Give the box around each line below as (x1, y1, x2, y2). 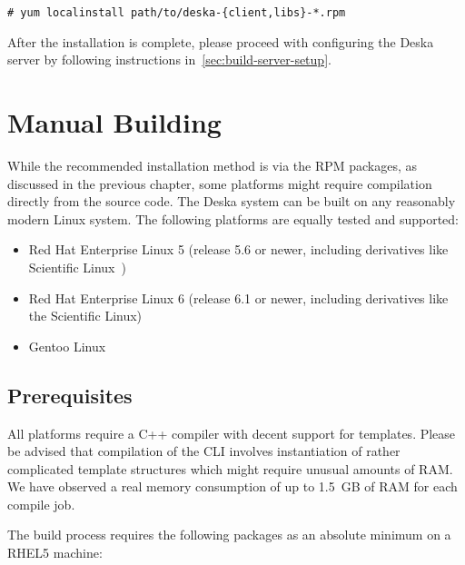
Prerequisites (7, 381, 133, 409)
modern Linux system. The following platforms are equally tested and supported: (7, 209, 459, 228)
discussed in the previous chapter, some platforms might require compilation (7, 173, 432, 193)
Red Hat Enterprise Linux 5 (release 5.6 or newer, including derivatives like (28, 240, 449, 259)
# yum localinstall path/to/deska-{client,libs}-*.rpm (7, 6, 346, 19)
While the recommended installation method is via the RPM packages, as (7, 155, 418, 174)
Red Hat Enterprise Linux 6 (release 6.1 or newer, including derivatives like (28, 288, 449, 307)
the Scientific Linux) (28, 306, 143, 325)
